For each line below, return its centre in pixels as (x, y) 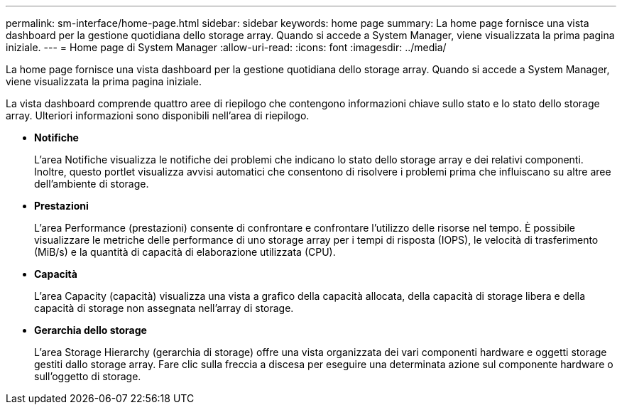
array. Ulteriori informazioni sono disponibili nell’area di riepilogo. (158, 115)
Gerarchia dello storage (91, 330)
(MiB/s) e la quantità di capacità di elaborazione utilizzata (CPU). (185, 252)
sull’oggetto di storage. (88, 376)
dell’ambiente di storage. (92, 184)
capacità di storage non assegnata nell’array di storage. (164, 308)
